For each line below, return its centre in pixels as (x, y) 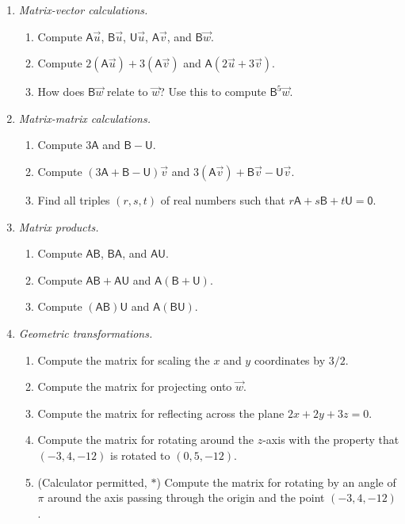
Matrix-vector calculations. (83, 10)
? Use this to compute (213, 92)
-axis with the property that (331, 440)
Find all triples (74, 199)
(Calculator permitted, (92, 482)
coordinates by (290, 360)
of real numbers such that (223, 199)
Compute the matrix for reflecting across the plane (161, 413)
